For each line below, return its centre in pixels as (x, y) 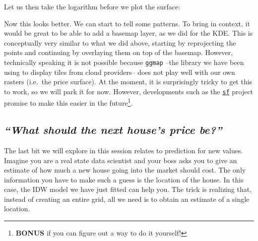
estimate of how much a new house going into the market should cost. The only (125, 170)
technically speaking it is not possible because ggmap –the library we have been (124, 62)
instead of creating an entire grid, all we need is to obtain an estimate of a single (127, 199)
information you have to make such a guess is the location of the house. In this (124, 179)
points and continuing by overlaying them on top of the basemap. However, (119, 52)
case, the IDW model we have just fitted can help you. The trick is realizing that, (128, 189)
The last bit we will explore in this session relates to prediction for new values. (124, 150)
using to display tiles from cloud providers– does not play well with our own (120, 72)
